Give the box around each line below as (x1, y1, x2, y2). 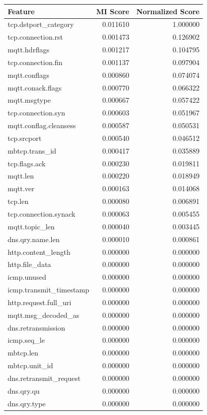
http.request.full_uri (8, 297, 72, 307)
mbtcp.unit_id (8, 360, 53, 371)
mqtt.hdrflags (8, 44, 50, 55)
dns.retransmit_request (8, 372, 81, 383)
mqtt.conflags (8, 69, 50, 80)
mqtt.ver (8, 183, 34, 194)
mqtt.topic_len (8, 221, 55, 231)
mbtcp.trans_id (8, 145, 56, 156)
